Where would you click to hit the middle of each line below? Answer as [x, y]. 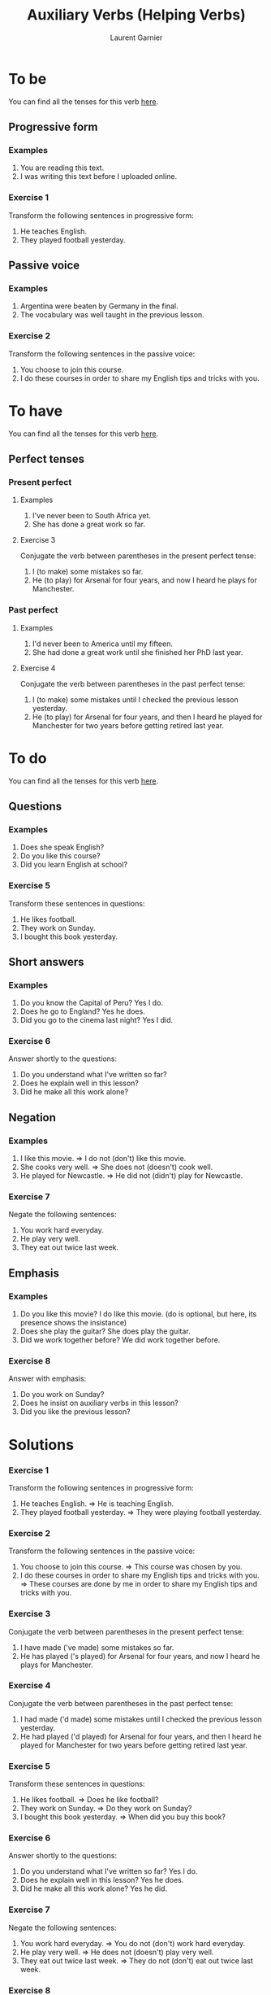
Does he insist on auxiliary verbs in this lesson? [99, 1403]
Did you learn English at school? [74, 865]
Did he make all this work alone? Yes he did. [94, 1888]
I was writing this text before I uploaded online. [98, 177]
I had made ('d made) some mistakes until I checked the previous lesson [141, 1719]
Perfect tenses [47, 458]
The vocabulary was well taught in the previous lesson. [112, 315]
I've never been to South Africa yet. [92, 516]
